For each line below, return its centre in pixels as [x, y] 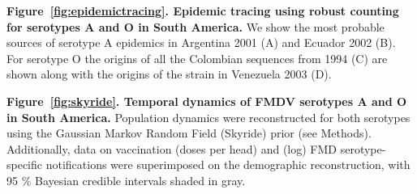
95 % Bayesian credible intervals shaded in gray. [126, 180]
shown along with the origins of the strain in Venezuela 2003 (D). [169, 74]
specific [25, 164]
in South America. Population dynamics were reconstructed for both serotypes [208, 117]
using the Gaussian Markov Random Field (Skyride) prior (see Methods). [189, 133]
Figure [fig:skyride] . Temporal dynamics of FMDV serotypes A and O [207, 101]
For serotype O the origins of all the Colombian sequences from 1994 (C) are [197, 58]
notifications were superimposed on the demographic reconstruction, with [228, 164]
